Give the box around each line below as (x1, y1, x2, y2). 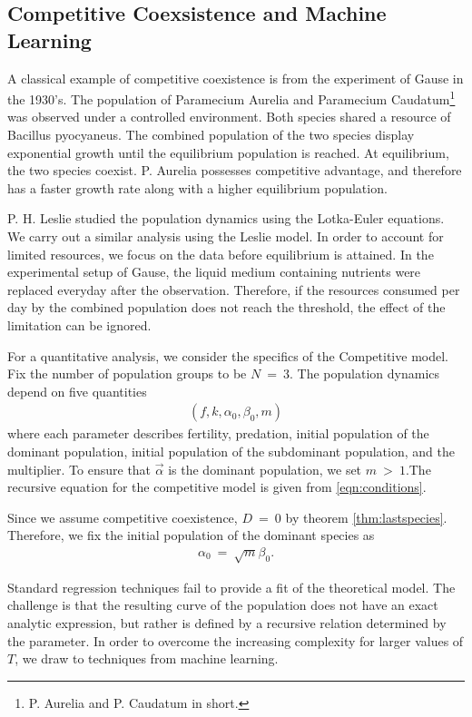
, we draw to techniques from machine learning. (15, 649, 279, 668)
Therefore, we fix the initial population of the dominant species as (7, 525, 375, 545)
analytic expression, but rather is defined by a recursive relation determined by (7, 613, 447, 632)
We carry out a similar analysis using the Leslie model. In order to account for (7, 227, 444, 245)
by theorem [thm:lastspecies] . (285, 507, 447, 526)
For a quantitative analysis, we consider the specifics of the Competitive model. (7, 346, 448, 365)
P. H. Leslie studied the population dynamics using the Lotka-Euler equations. (7, 209, 445, 228)
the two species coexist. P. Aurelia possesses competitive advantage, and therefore (7, 161, 462, 180)
